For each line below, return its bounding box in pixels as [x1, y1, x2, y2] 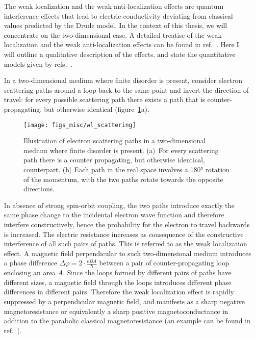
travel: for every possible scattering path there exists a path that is [4, 94, 205, 104]
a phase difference [4, 258, 57, 268]
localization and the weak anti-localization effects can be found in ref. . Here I [4, 39, 239, 50]
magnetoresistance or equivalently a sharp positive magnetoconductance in [4, 306, 228, 316]
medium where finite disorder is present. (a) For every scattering [24, 145, 219, 155]
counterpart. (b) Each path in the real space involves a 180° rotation [24, 164, 229, 174]
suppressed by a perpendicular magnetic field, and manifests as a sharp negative [4, 296, 245, 306]
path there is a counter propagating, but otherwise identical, [24, 155, 205, 165]
